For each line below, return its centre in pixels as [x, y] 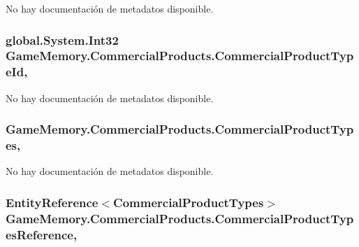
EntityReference [52, 202]
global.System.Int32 [62, 40]
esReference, [42, 234]
